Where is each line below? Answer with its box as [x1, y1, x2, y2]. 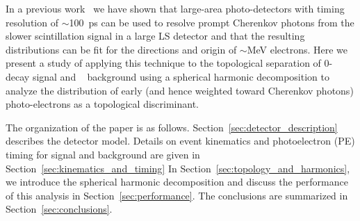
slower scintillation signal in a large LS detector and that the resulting [6, 28, 305, 43]
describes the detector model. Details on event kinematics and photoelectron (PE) [6, 133, 355, 148]
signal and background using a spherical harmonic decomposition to [32, 69, 329, 83]
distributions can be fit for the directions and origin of [6, 42, 237, 56]
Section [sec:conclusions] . [6, 202, 113, 216]
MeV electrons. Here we [247, 42, 348, 56]
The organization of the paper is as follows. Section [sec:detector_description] [6, 120, 338, 134]
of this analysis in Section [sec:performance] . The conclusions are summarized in [6, 188, 348, 202]
